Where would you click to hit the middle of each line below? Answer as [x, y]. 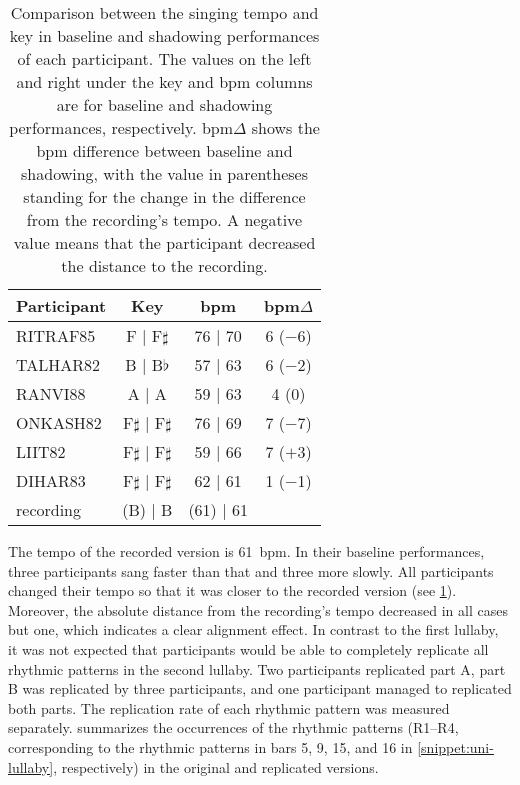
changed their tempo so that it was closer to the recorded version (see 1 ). [232, 590]
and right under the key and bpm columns [164, 81]
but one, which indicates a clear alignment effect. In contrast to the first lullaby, [253, 629]
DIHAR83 [51, 480]
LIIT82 [41, 451]
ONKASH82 [59, 422]
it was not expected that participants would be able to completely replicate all [248, 648]
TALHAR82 [58, 364]
